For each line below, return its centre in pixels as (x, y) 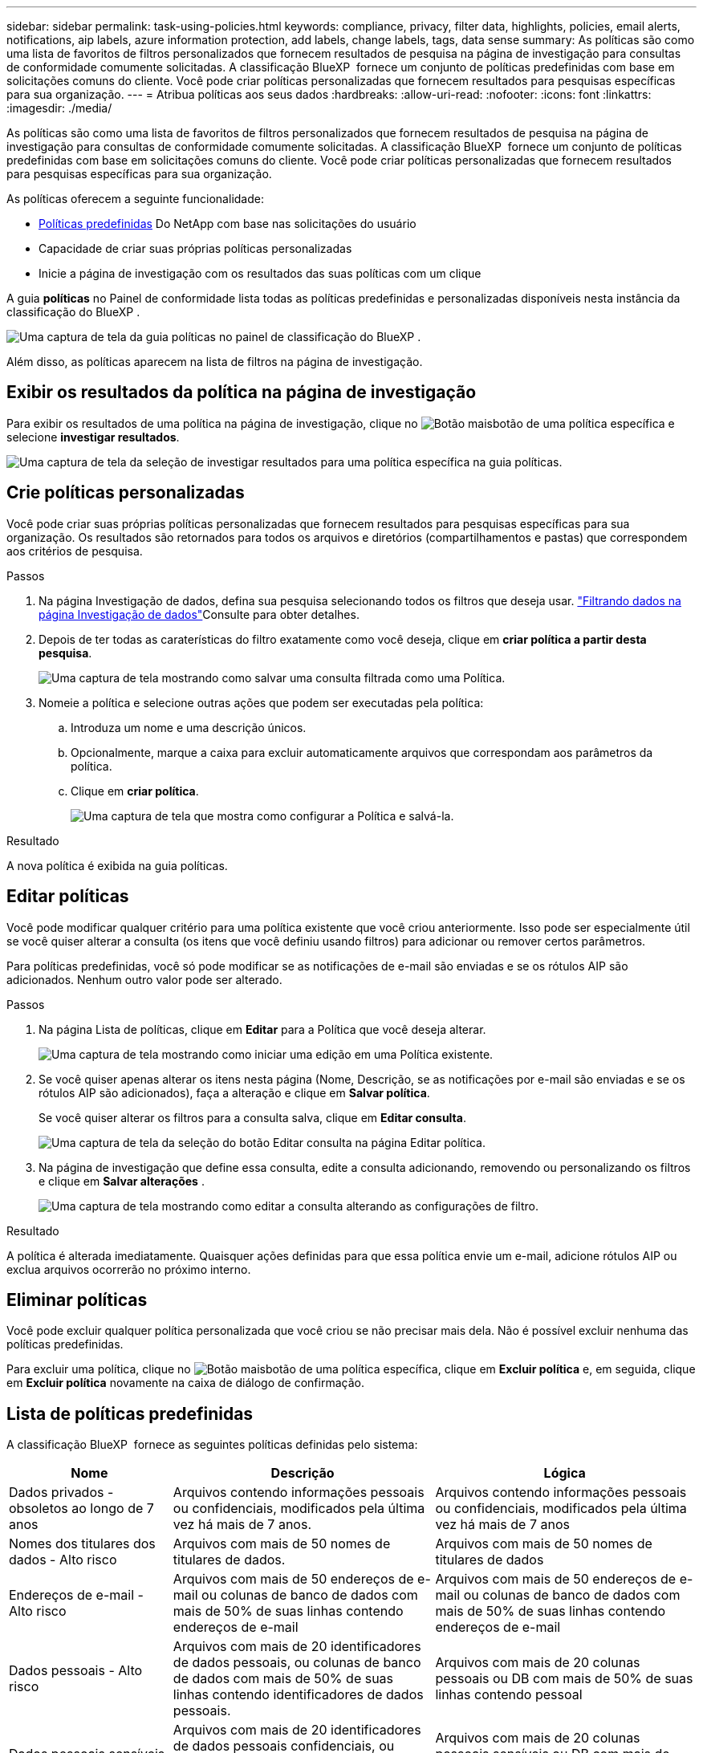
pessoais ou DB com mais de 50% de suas (564, 1679)
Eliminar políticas (77, 1299)
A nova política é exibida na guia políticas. (117, 865)
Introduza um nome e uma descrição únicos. (189, 727)
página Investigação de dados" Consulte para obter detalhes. (199, 614)
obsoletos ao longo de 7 (81, 1509)
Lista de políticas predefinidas (130, 1413)
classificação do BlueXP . (73, 312)
